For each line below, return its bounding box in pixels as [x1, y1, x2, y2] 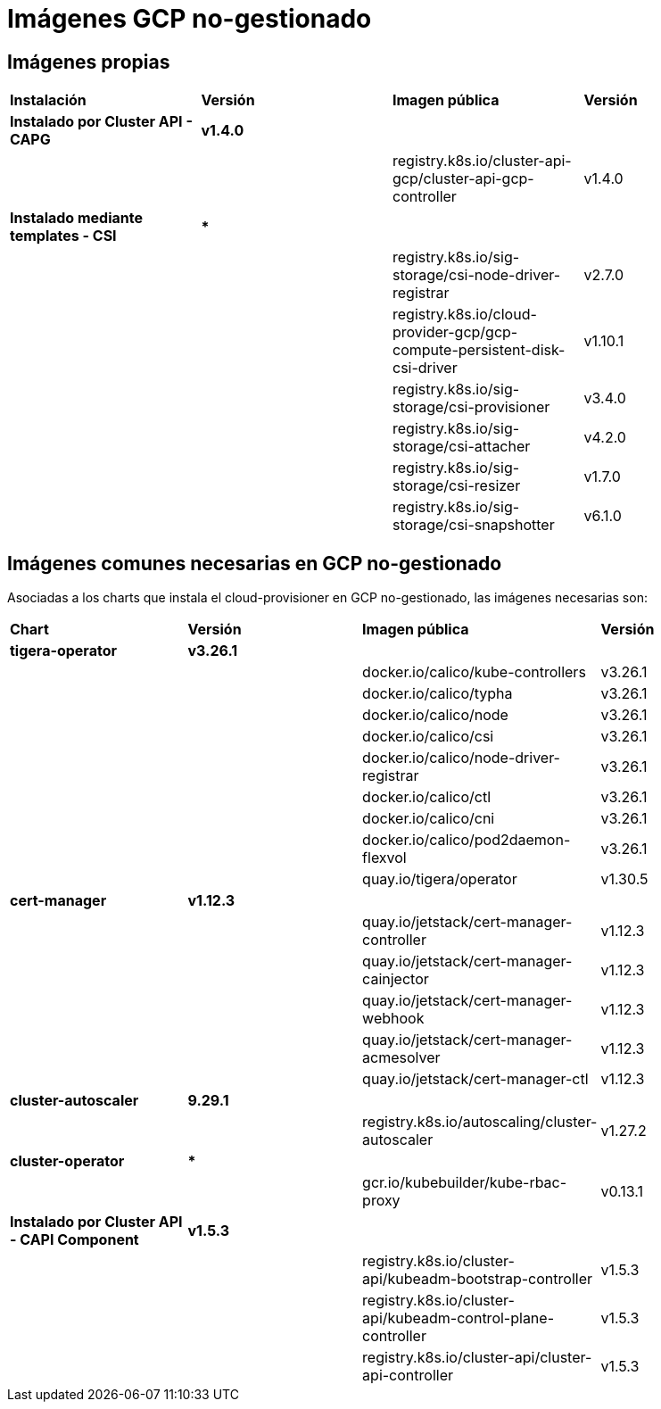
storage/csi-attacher [392, 437, 531, 456]
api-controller [362, 1366, 453, 1385]
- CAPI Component [10, 1231, 139, 1249]
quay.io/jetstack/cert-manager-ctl [362, 1070, 589, 1089]
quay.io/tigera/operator [362, 870, 517, 889]
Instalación [10, 91, 87, 110]
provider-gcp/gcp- [392, 323, 518, 342]
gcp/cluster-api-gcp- [392, 170, 534, 188]
